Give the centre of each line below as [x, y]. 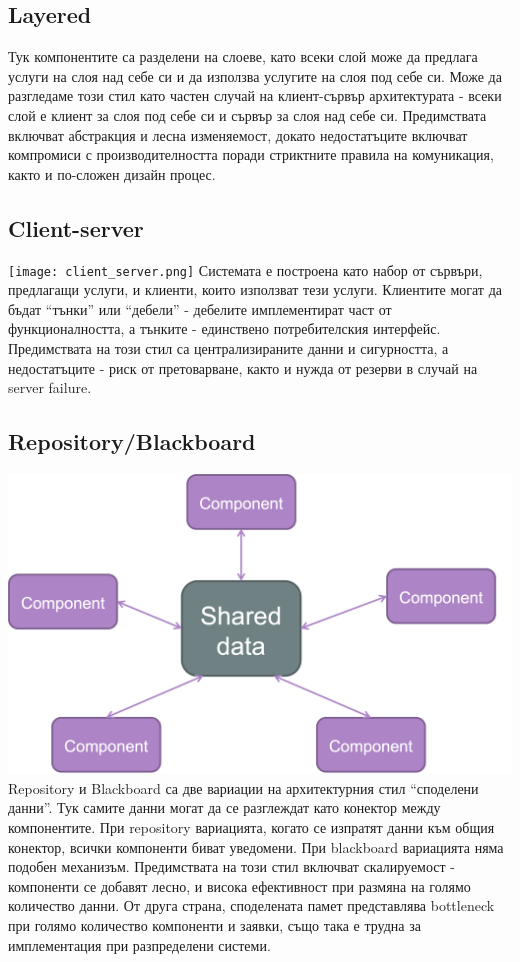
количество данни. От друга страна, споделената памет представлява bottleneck [251, 905]
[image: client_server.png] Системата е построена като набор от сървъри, [245, 269]
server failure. [50, 387]
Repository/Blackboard [132, 441]
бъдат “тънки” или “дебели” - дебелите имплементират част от [200, 308]
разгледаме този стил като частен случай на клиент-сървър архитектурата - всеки [255, 95]
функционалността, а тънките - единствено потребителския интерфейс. [224, 328]
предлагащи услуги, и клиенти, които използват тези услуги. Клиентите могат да [255, 289]
